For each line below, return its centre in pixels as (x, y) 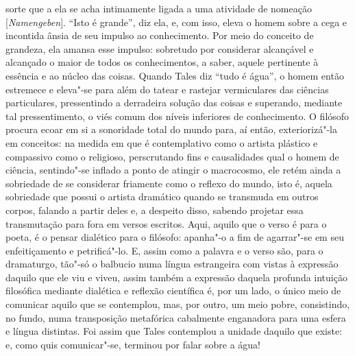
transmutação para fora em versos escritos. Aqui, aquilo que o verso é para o (166, 223)
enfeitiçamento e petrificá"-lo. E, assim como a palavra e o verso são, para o (164, 250)
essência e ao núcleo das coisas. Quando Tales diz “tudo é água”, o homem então (175, 75)
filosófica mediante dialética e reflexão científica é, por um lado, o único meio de (173, 290)
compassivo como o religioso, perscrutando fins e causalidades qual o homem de (172, 156)
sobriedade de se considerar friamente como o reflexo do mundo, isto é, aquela (169, 183)
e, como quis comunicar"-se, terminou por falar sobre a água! (133, 344)
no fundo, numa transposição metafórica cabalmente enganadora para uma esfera (176, 317)
